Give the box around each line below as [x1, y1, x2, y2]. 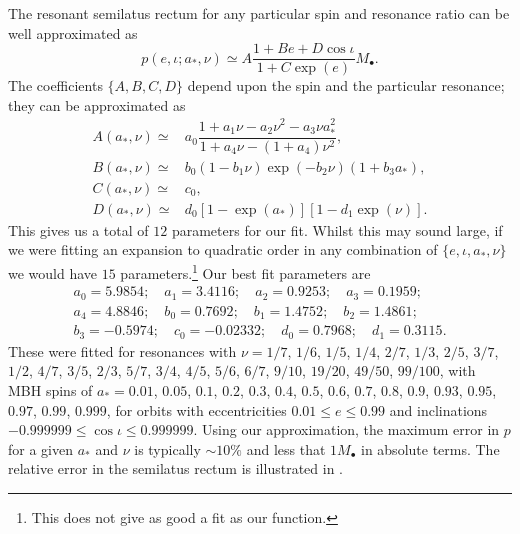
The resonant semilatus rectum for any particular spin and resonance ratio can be [8, 3, 510, 23]
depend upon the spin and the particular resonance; [187, 75, 505, 96]
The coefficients [8, 75, 103, 96]
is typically [134, 438, 201, 459]
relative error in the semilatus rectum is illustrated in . [8, 458, 343, 479]
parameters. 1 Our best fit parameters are [120, 260, 371, 283]
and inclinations [389, 399, 488, 420]
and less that [246, 438, 326, 459]
